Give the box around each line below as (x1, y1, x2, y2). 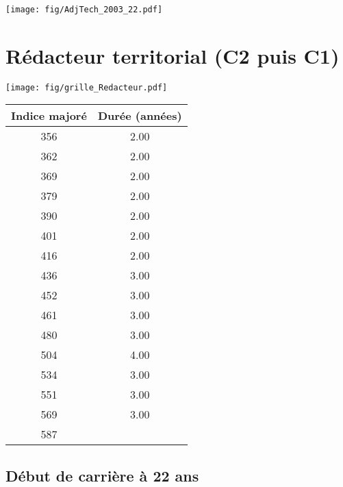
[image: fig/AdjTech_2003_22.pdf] (5, 5, 163, 14)
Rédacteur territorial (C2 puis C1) (5, 41, 340, 69)
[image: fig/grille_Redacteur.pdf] (5, 82, 168, 92)
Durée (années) (97, 108, 182, 124)
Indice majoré (11, 108, 87, 124)
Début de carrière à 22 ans (5, 464, 199, 486)
